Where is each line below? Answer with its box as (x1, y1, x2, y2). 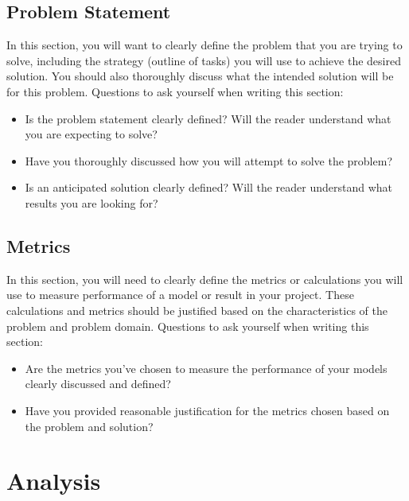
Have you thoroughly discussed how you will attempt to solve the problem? (25, 152, 392, 169)
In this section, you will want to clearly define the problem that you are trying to (6, 37, 403, 53)
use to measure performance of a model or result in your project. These (6, 286, 354, 303)
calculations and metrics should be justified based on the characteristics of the (6, 301, 388, 318)
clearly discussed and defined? (25, 375, 171, 392)
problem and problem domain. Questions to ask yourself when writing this (6, 317, 369, 334)
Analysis (6, 464, 101, 497)
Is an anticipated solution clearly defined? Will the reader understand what (25, 179, 393, 196)
